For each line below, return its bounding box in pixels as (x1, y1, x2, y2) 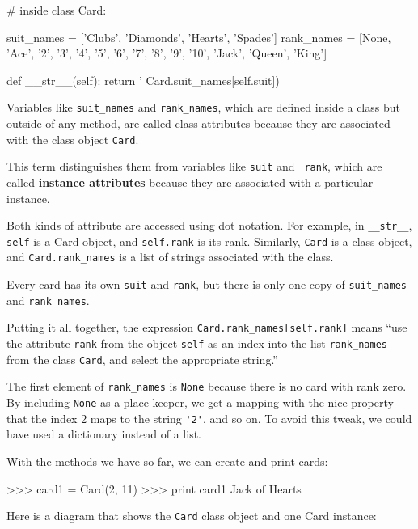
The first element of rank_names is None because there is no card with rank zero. (6, 378, 407, 395)
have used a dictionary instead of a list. (6, 425, 201, 442)
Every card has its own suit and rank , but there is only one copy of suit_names (6, 276, 407, 293)
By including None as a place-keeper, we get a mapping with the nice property (6, 394, 394, 411)
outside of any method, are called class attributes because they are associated (6, 115, 391, 132)
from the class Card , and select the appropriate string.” (6, 350, 278, 367)
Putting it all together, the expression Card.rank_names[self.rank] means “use (6, 319, 407, 336)
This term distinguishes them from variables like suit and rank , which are (6, 158, 382, 175)
